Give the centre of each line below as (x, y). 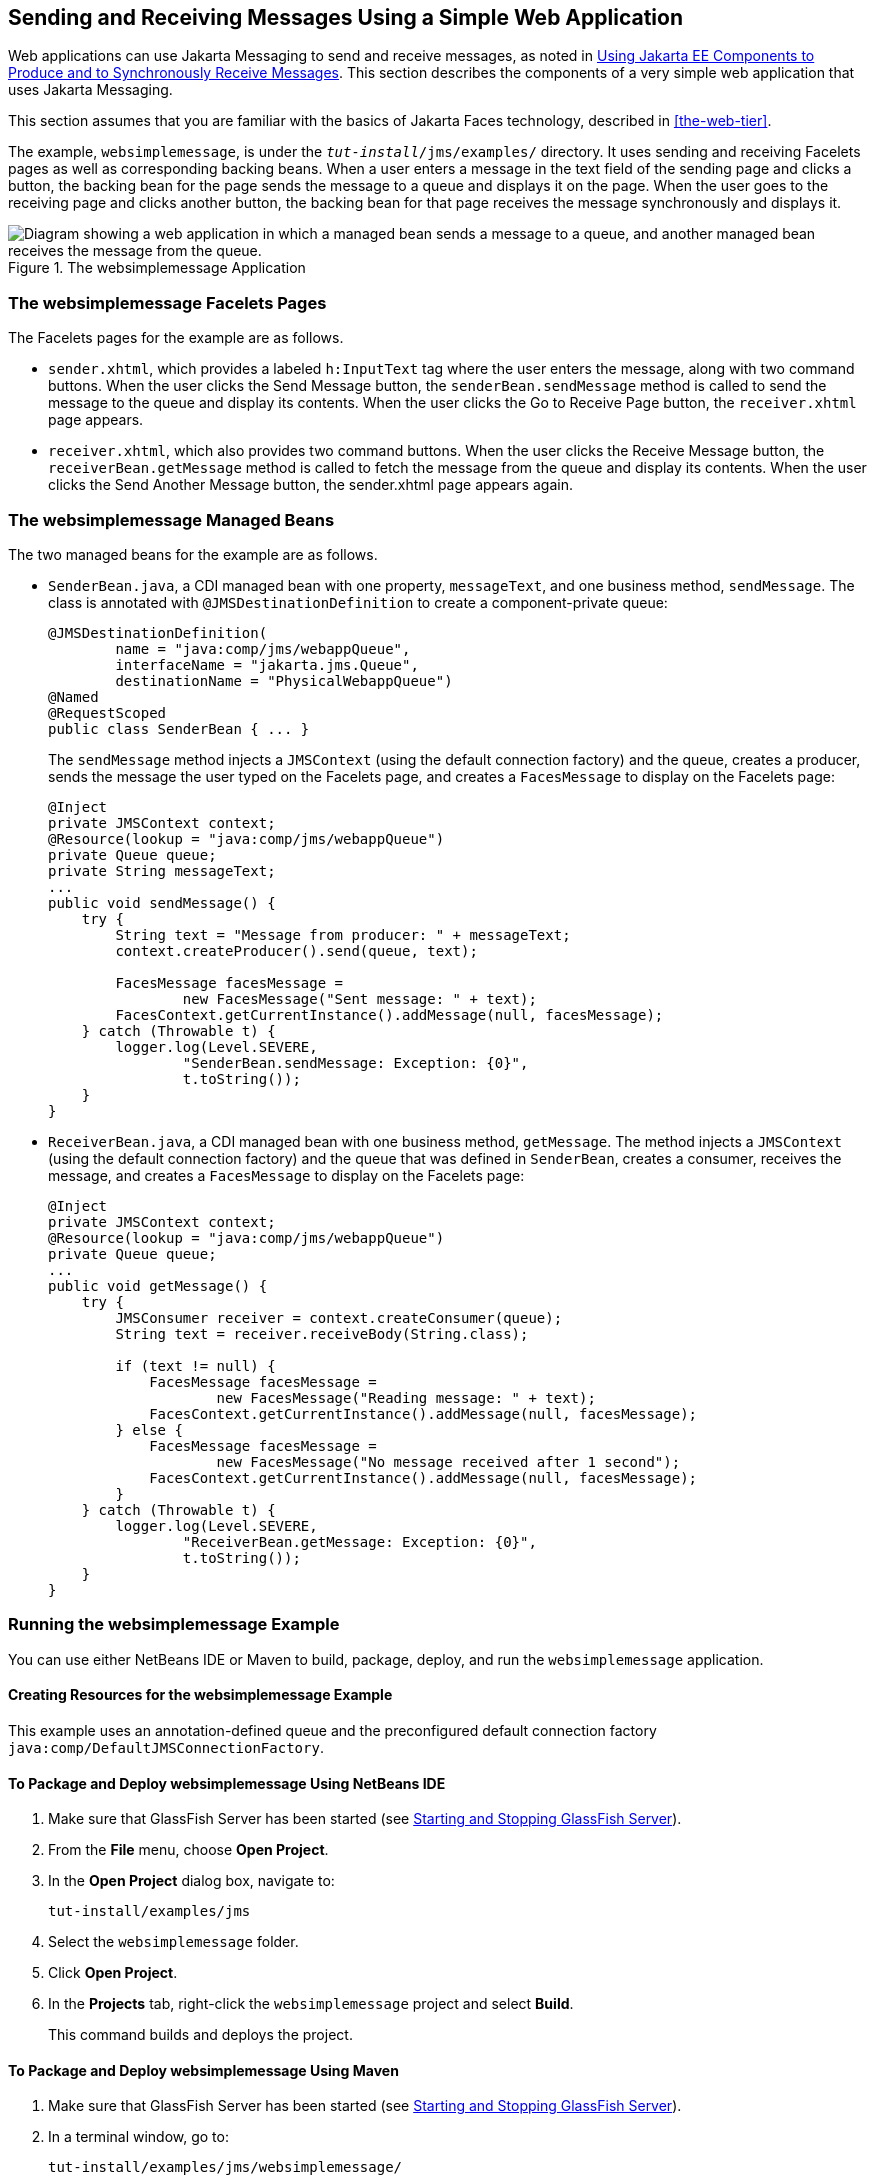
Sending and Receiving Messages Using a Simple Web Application (345, 17)
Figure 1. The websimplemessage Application (157, 268)
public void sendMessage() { (162, 902)
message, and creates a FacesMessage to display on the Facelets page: (286, 1175)
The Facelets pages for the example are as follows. (176, 338)
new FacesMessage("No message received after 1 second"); (448, 1461)
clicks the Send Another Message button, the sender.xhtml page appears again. (310, 485)
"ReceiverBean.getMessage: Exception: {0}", (359, 1541)
